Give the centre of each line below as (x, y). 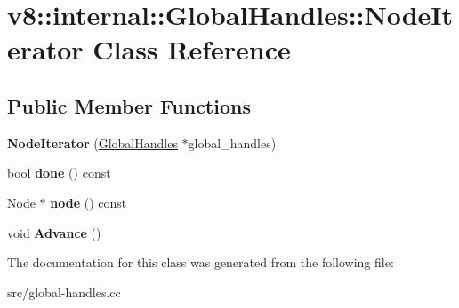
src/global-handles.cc (64, 292)
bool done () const (59, 173)
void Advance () (54, 232)
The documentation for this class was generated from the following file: (201, 262)
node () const (89, 202)
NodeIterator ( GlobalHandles (93, 142)
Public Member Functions (129, 105)
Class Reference (192, 49)
